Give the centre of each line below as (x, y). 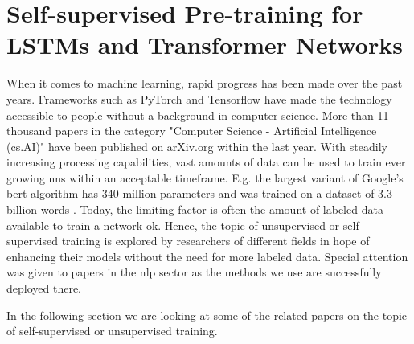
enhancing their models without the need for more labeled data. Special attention (207, 256)
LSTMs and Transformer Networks (205, 45)
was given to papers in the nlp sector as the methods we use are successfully (194, 272)
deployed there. (44, 288)
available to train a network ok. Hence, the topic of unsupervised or (173, 225)
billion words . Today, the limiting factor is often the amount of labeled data (195, 209)
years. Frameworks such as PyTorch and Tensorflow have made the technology (199, 98)
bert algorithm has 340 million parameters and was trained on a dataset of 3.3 (200, 193)
